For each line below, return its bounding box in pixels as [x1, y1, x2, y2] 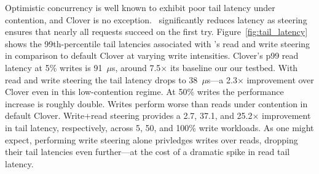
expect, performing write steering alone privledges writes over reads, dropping [5, 133, 298, 146]
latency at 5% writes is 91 [5, 61, 103, 74]
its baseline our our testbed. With [170, 61, 298, 74]
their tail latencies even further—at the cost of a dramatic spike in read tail [5, 145, 290, 158]
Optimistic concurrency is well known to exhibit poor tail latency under [5, 1, 275, 13]
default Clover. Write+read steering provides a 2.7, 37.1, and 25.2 [5, 109, 253, 122]
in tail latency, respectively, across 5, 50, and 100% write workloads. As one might [5, 121, 314, 134]
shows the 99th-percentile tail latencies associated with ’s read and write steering [5, 37, 310, 50]
